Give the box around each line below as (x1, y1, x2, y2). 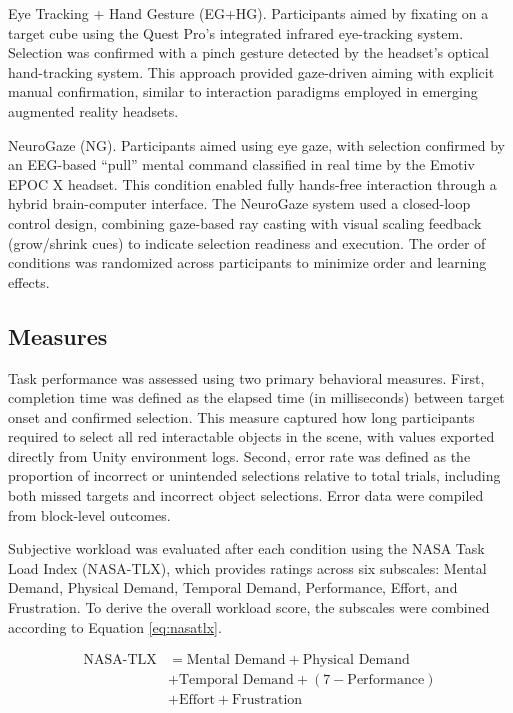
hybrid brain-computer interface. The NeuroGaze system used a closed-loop (8, 193, 471, 214)
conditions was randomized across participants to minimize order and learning (8, 252, 487, 273)
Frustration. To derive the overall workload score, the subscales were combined (8, 597, 490, 618)
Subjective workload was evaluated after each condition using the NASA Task (8, 538, 485, 559)
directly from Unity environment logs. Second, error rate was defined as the (8, 445, 471, 466)
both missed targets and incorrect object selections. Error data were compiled (8, 485, 484, 506)
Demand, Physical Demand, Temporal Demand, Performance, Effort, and (8, 577, 458, 598)
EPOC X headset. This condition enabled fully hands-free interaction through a (8, 173, 497, 194)
